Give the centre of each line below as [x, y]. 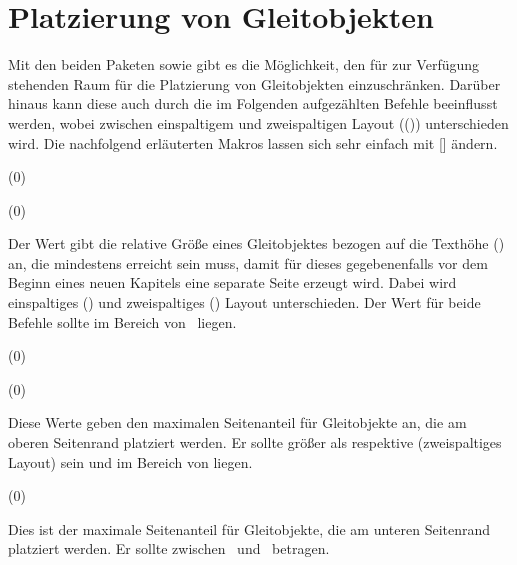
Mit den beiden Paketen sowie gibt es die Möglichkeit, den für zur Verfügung [244, 64]
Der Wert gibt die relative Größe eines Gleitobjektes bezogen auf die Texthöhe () [256, 243]
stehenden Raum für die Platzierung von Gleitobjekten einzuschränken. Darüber [254, 83]
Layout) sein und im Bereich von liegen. [130, 461]
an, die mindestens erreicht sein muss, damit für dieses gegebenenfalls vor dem [248, 262]
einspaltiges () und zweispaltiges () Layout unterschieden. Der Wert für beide [244, 302]
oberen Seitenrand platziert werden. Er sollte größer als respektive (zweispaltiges [255, 442]
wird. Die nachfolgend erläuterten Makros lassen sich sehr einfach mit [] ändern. [253, 142]
